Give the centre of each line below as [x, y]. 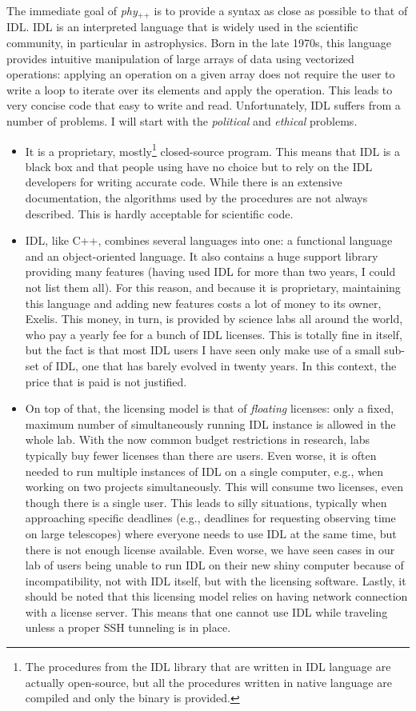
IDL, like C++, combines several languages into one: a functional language [209, 240]
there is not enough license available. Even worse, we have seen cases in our [210, 549]
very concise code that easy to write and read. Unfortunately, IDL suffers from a [204, 105]
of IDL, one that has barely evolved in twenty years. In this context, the [220, 365]
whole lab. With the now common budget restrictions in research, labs [197, 439]
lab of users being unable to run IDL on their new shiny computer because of [214, 565]
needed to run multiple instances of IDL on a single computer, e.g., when [204, 471]
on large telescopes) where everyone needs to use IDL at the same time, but [211, 533]
